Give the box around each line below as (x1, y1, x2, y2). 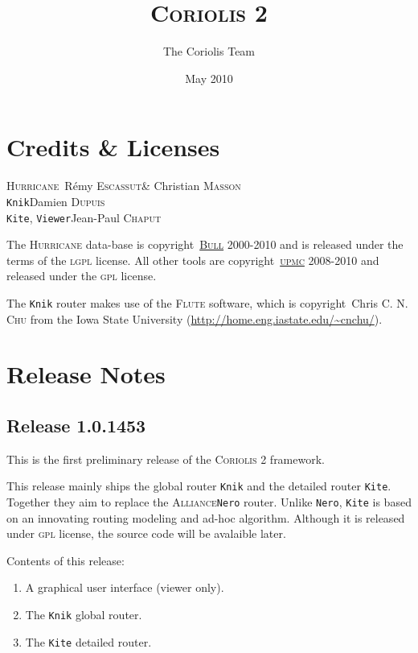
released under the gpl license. (6, 267, 157, 284)
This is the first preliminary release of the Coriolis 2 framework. (6, 450, 325, 467)
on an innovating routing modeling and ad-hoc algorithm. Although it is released (6, 509, 405, 526)
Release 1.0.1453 (6, 412, 146, 437)
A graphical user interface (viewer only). (25, 579, 224, 596)
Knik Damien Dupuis (6, 192, 105, 209)
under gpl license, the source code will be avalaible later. (6, 525, 286, 542)
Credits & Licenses (6, 130, 220, 163)
